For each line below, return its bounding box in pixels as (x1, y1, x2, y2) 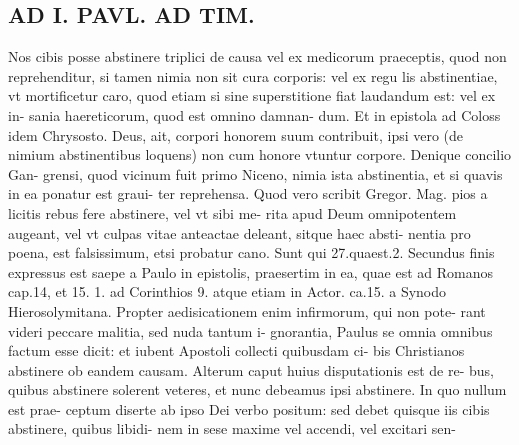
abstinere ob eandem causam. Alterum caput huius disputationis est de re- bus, (8, 359, 494, 380)
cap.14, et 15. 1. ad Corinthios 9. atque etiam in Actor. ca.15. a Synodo (8, 281, 447, 302)
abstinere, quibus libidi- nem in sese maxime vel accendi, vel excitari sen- (8, 418, 457, 439)
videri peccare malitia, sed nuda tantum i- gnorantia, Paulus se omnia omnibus (8, 320, 493, 341)
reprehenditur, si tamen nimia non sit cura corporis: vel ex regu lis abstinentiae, (8, 65, 498, 86)
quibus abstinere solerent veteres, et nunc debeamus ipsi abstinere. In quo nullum (8, 379, 507, 400)
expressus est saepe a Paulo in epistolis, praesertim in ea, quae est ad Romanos (8, 261, 493, 282)
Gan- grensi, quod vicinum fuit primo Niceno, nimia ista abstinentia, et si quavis (8, 163, 503, 184)
